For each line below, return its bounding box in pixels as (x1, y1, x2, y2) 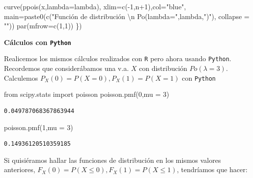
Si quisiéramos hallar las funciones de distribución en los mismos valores (4, 155, 221, 165)
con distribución (139, 63, 188, 73)
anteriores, (4, 164, 35, 175)
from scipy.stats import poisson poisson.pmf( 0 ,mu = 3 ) (4, 89, 169, 99)
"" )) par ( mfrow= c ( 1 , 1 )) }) (4, 21, 82, 31)
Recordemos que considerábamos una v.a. (4, 63, 129, 73)
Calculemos (4, 72, 38, 83)
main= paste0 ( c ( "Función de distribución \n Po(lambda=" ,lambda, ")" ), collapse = (4, 11, 250, 21)
